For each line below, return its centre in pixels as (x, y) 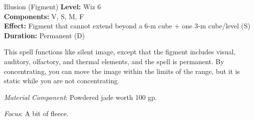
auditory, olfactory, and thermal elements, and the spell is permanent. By (114, 61)
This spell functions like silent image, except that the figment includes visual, (120, 52)
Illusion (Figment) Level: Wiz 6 (53, 6)
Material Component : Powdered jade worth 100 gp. (81, 97)
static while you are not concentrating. (62, 81)
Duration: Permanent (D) (45, 35)
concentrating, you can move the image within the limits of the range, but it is (122, 71)
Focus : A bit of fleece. (36, 113)
